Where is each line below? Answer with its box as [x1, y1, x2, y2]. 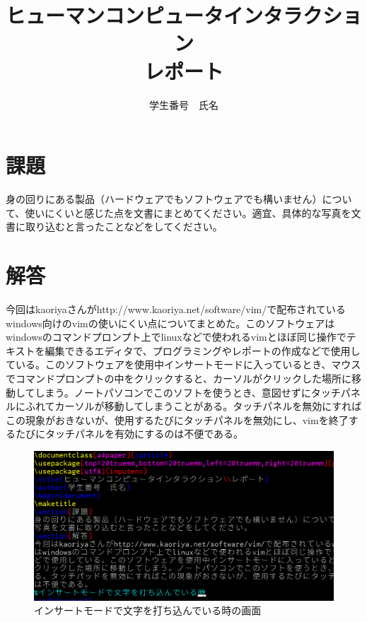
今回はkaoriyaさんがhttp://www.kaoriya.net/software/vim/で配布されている [6, 301, 346, 316]
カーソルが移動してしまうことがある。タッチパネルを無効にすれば [54, 399, 362, 413]
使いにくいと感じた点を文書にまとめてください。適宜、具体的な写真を [25, 205, 351, 220]
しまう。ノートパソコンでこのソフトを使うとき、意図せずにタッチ [35, 385, 341, 399]
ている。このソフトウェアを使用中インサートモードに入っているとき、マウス [6, 357, 361, 372]
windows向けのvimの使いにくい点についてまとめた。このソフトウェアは [6, 315, 335, 330]
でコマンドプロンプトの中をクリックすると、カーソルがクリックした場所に [6, 370, 352, 385]
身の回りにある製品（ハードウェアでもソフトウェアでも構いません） [6, 192, 322, 206]
